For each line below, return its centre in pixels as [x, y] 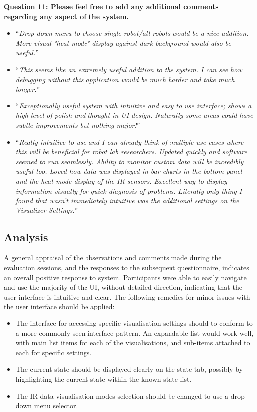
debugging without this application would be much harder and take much [125, 79]
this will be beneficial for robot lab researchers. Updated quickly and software [131, 152]
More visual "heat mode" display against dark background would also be [123, 43]
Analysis [26, 237]
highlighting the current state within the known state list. [104, 379]
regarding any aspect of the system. [67, 16]
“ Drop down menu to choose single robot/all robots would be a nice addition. [132, 33]
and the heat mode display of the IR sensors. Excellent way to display [121, 180]
